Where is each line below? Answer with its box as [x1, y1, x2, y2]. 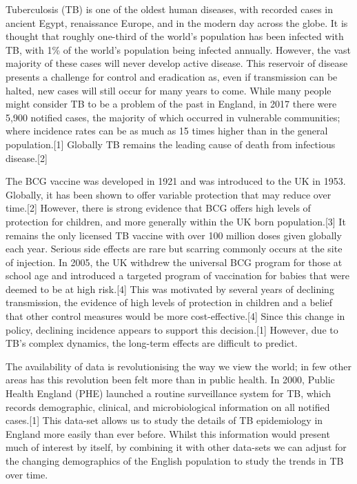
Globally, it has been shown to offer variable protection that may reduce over [6, 187, 331, 201]
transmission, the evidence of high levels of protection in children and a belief [6, 295, 333, 310]
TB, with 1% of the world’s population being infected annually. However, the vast [6, 42, 351, 57]
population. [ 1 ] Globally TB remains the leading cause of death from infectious [6, 137, 336, 151]
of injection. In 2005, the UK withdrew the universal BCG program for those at [6, 254, 343, 269]
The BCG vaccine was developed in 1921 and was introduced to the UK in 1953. [6, 174, 346, 188]
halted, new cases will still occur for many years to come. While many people [6, 83, 331, 97]
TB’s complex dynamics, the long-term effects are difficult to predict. [6, 336, 298, 350]
